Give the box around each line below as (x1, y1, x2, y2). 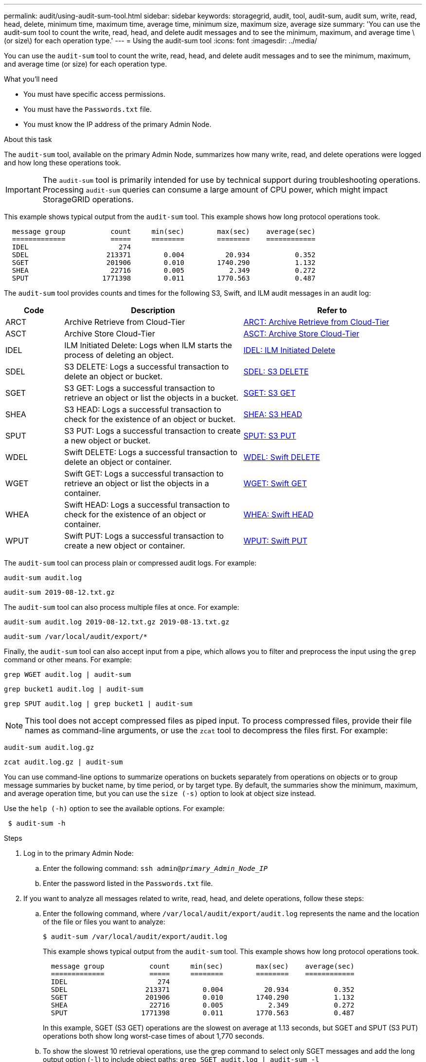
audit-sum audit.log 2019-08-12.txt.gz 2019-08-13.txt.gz (4, 618, 230, 626)
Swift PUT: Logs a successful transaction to (64, 531, 224, 541)
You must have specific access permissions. (23, 90, 166, 98)
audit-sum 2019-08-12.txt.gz (4, 588, 115, 596)
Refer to (317, 305, 347, 315)
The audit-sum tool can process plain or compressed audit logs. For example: (4, 559, 257, 567)
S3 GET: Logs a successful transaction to (64, 383, 215, 393)
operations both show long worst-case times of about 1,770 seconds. (43, 1032, 265, 1040)
